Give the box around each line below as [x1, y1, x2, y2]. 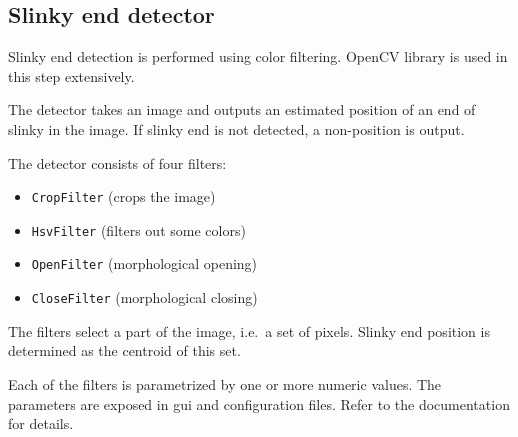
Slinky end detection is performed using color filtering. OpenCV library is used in [8, 46, 508, 67]
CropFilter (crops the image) [31, 186, 216, 207]
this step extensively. [8, 65, 135, 86]
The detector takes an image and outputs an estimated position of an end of [8, 99, 476, 120]
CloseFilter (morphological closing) [31, 287, 258, 308]
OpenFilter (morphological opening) [31, 253, 258, 274]
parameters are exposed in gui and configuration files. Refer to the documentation [8, 393, 510, 414]
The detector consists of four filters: [8, 152, 227, 173]
